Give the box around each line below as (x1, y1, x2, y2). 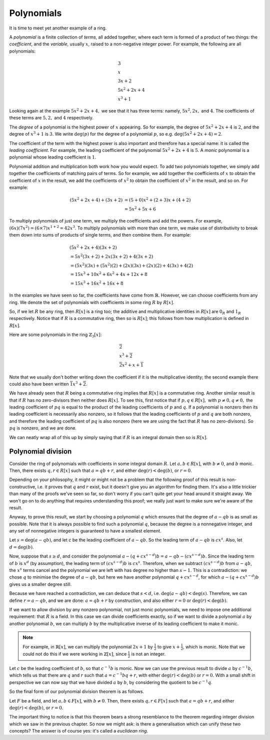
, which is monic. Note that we (182, 643, 245, 649)
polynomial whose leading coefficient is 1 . (9, 154, 96, 160)
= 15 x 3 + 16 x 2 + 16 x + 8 (70, 279, 123, 286)
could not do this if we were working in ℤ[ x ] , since (22, 651, 127, 657)
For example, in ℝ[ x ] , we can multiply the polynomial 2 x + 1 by (22, 643, 153, 649)
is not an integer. (131, 651, 166, 657)
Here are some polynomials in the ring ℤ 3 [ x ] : (9, 331, 102, 339)
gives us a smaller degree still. (9, 581, 72, 587)
